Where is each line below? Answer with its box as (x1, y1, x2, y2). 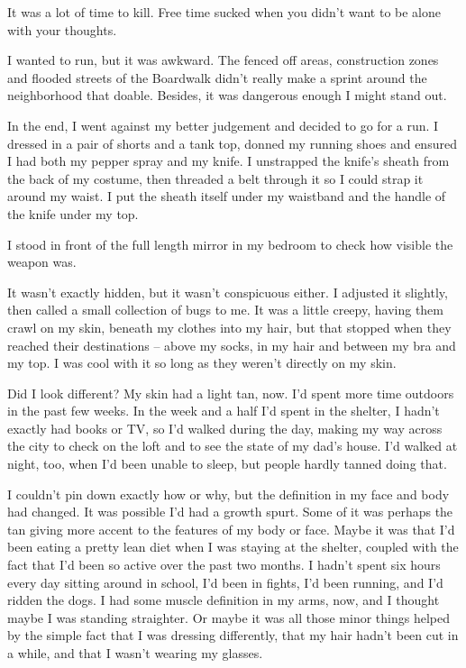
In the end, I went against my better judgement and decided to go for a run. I (7, 115, 439, 134)
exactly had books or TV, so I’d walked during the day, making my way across (7, 418, 443, 437)
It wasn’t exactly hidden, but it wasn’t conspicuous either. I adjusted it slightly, (7, 282, 448, 301)
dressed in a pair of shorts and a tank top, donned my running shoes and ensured (7, 133, 457, 152)
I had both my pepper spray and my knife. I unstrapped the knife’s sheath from (7, 151, 450, 170)
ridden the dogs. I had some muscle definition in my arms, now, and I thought (7, 590, 440, 609)
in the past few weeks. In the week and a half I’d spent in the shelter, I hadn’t (7, 401, 440, 420)
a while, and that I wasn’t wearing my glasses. (7, 644, 263, 662)
